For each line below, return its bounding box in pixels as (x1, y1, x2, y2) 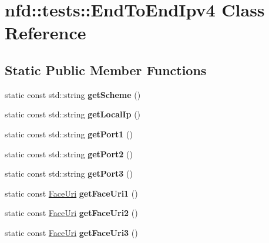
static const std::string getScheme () (5, 88, 141, 100)
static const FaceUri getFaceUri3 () (5, 226, 138, 238)
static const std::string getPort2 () (5, 147, 133, 160)
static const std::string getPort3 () (5, 167, 133, 180)
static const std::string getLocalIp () (5, 108, 141, 120)
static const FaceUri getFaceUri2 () (5, 207, 138, 219)
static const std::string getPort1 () (5, 127, 133, 140)
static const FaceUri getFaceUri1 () (5, 187, 138, 199)
